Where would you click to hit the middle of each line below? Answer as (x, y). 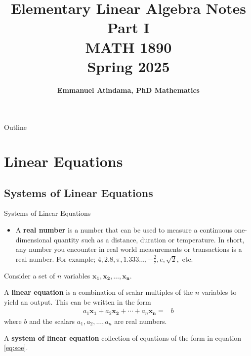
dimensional (34, 239)
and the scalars (52, 321)
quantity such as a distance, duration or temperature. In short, (149, 239)
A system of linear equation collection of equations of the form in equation (123, 337)
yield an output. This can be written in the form (78, 301)
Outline (15, 127)
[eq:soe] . (16, 347)
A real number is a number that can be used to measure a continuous (124, 230)
